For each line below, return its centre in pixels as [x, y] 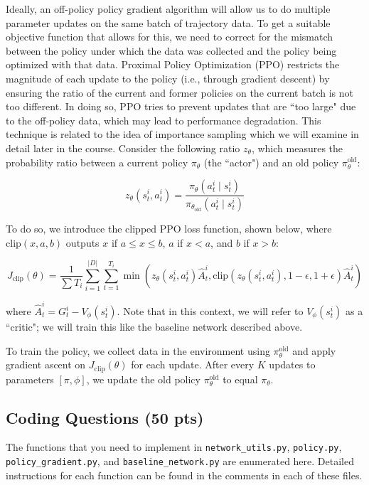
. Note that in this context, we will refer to [210, 311]
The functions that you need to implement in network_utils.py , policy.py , [174, 447]
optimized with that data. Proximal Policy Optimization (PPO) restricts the [173, 64]
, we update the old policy [143, 379]
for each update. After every [193, 364]
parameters [30, 379]
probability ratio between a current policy [97, 162]
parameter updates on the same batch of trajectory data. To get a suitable [168, 22]
